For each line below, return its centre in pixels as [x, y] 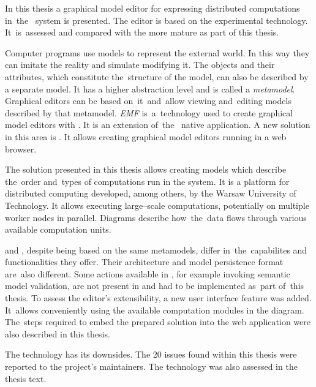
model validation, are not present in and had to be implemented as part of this [155, 286]
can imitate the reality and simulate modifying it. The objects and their [140, 65]
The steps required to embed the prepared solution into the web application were [158, 322]
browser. [21, 148]
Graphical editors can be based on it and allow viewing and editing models [148, 101]
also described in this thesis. [58, 333]
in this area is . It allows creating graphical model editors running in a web [146, 136]
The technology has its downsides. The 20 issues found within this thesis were [151, 354]
